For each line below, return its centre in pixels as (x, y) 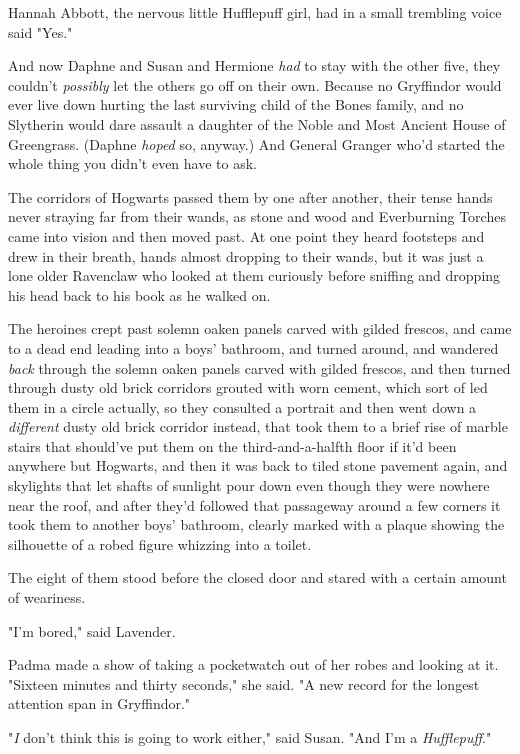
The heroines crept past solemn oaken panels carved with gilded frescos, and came (260, 328)
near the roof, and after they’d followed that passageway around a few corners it (254, 504)
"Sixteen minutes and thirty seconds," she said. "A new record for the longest (244, 683)
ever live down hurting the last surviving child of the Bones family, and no (236, 104)
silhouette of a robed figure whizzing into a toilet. (160, 543)
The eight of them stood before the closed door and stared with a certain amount (257, 577)
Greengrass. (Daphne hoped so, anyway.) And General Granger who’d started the (256, 143)
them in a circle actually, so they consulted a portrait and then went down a (242, 406)
